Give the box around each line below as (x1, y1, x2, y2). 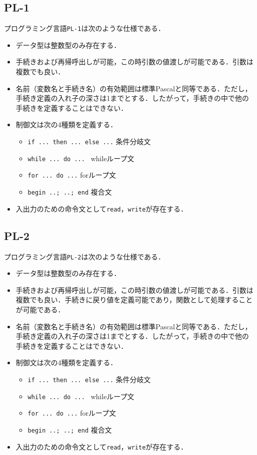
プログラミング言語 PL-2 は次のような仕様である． (4, 251, 165, 261)
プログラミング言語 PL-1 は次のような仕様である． (4, 23, 165, 33)
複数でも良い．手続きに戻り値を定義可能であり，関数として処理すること (15, 294, 253, 305)
